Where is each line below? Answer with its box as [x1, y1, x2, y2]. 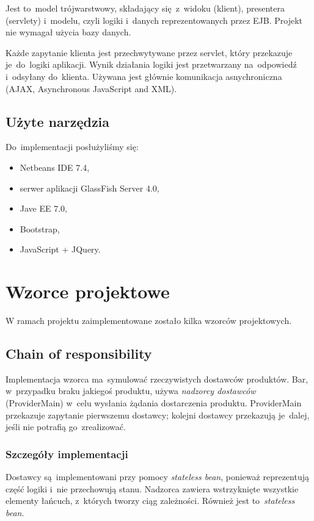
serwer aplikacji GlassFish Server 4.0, [20, 181, 159, 194]
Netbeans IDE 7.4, [20, 160, 90, 173]
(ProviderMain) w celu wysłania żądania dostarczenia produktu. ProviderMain [5, 397, 302, 409]
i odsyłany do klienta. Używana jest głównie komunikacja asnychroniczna [5, 70, 282, 82]
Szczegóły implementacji [5, 446, 128, 461]
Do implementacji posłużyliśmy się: [5, 140, 139, 153]
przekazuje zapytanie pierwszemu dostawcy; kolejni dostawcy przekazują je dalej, [5, 408, 310, 421]
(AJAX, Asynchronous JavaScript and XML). [5, 82, 177, 95]
